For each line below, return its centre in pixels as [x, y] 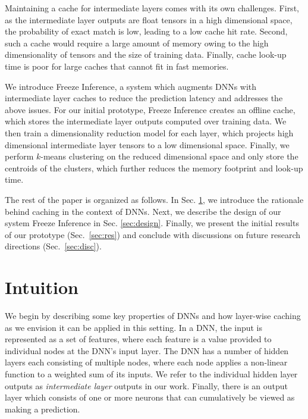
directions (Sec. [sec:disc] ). [53, 246]
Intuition [42, 287]
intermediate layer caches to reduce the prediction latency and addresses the [144, 98]
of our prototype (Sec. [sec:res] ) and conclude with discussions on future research [153, 234]
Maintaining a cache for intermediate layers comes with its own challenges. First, [152, 8]
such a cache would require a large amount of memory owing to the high [137, 43]
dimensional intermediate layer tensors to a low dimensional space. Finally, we [147, 144]
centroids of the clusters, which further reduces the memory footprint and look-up [154, 168]
